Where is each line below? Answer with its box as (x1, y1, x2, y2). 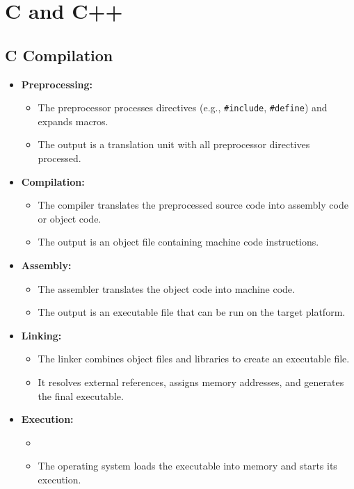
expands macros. (38, 113, 108, 128)
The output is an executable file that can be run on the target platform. (38, 305, 346, 319)
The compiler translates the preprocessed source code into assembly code (38, 198, 348, 212)
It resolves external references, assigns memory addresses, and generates (38, 374, 344, 389)
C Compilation (5, 44, 113, 65)
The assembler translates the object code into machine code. (38, 281, 295, 296)
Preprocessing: (21, 77, 93, 91)
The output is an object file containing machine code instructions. (38, 234, 319, 249)
